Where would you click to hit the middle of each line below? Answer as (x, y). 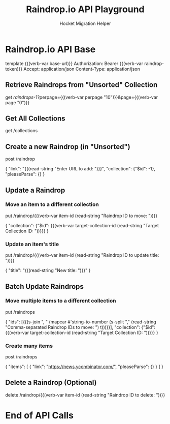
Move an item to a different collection (52, 204)
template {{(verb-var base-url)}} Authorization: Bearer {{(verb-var (74, 63)
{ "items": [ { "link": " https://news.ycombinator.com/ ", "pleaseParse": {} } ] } (84, 367)
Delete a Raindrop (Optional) (51, 383)
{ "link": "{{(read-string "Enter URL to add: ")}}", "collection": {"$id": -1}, (80, 169)
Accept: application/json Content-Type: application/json (82, 69)
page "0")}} (18, 102)
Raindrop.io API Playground (85, 9)
